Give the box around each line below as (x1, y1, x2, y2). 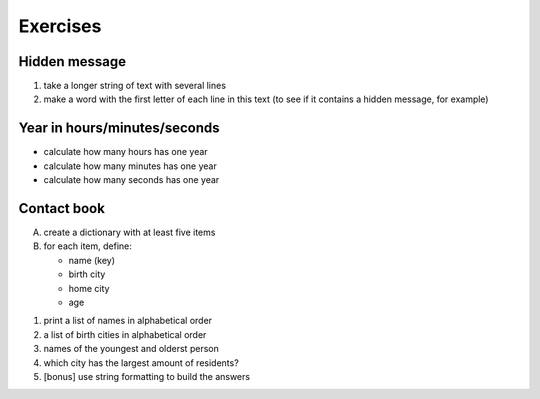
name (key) (68, 254, 115, 266)
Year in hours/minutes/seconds (18, 120, 220, 137)
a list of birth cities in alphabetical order (43, 328, 207, 340)
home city (68, 282, 110, 294)
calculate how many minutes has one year (43, 160, 217, 172)
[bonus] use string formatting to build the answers (43, 370, 250, 382)
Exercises (18, 15, 102, 37)
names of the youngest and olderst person (43, 343, 219, 355)
